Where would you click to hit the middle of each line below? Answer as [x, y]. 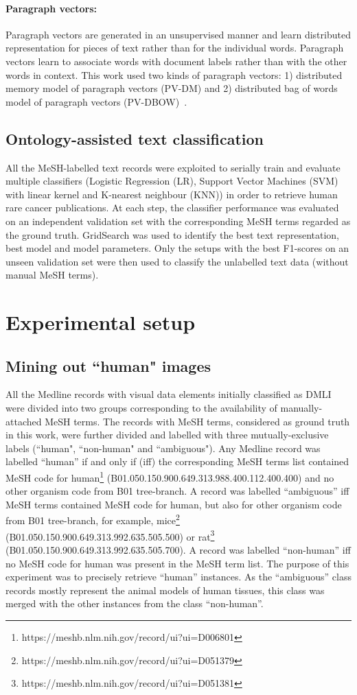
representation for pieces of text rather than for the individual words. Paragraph [175, 48]
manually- [301, 408]
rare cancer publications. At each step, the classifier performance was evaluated [172, 208]
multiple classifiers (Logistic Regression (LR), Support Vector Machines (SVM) [172, 181]
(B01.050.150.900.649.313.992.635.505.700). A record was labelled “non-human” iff [178, 549]
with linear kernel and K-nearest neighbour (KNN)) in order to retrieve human [172, 194]
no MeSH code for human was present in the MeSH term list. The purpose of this [177, 563]
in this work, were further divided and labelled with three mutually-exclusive [167, 435]
